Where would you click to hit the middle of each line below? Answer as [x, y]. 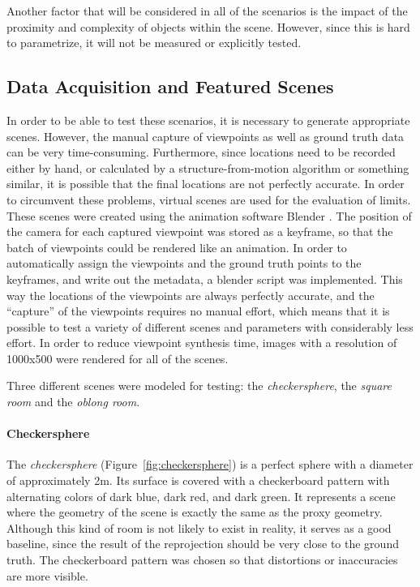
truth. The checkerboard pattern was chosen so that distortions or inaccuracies [202, 560]
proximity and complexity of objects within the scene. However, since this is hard [208, 26]
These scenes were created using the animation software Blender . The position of [209, 215]
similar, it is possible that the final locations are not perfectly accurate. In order [206, 184]
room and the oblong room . [73, 402]
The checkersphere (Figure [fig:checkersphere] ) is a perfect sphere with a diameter [210, 464]
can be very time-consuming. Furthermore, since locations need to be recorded [201, 152]
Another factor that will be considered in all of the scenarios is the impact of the [207, 11]
